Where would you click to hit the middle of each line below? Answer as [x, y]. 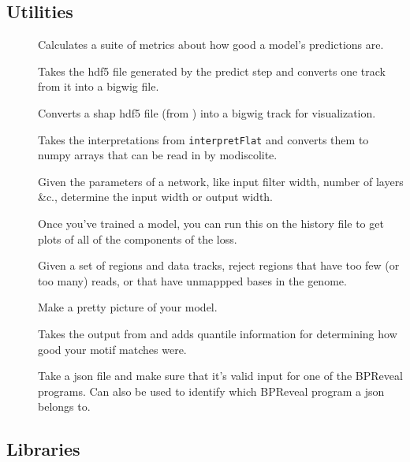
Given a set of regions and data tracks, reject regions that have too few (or [219, 265]
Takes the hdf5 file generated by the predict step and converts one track [212, 71]
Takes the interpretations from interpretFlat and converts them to [203, 139]
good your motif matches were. [112, 349]
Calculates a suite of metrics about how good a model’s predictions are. [211, 45]
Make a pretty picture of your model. [128, 307]
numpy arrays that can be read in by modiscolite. [158, 155]
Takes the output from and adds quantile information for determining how [218, 333]
